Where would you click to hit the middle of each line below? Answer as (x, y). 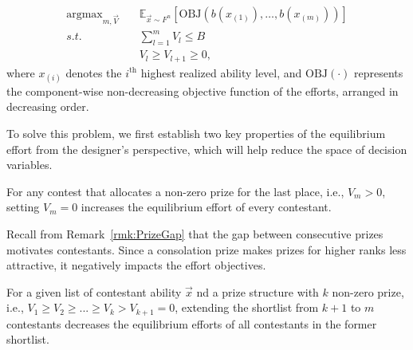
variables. (29, 165)
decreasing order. (48, 106)
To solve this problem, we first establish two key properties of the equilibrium (196, 133)
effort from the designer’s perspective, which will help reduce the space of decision (207, 149)
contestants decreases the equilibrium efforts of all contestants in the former (192, 323)
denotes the (94, 72)
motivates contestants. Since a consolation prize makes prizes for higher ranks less (206, 249)
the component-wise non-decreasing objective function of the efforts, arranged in (203, 90)
